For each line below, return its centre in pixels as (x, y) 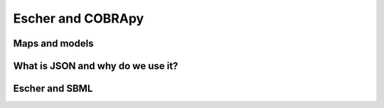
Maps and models (53, 43)
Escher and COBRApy (79, 18)
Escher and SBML (53, 89)
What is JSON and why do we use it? (96, 66)
